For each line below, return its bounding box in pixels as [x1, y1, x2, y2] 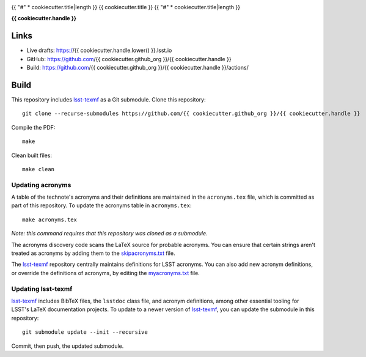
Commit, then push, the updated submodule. [11, 342, 124, 350]
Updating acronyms [11, 180, 71, 189]
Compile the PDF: [11, 123, 56, 131]
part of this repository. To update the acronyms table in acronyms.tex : [11, 202, 192, 209]
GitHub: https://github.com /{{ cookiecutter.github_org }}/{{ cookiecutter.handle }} [26, 55, 232, 62]
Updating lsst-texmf [11, 284, 73, 293]
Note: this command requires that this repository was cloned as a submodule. [11, 230, 208, 237]
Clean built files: [11, 152, 52, 159]
